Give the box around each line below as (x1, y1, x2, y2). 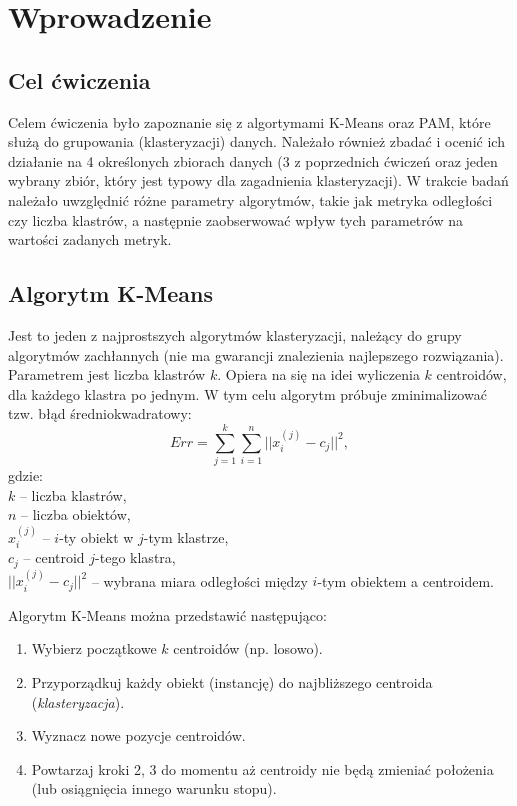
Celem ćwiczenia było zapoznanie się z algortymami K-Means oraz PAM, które (8, 111, 491, 132)
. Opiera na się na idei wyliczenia (217, 364, 420, 385)
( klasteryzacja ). (31, 691, 125, 712)
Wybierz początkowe (31, 638, 157, 659)
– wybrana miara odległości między (91, 570, 308, 591)
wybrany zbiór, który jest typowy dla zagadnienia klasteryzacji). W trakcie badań (8, 170, 509, 191)
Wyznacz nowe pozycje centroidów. (31, 725, 246, 746)
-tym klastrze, (143, 526, 229, 547)
